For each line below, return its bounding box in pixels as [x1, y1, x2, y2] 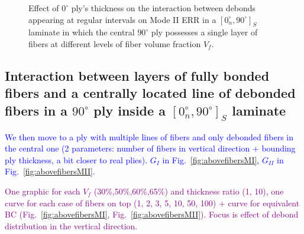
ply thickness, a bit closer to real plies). [5, 153, 148, 166]
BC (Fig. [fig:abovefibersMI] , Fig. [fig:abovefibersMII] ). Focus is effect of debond [5, 208, 299, 220]
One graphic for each [5, 184, 80, 197]
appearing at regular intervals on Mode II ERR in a [28, 13, 216, 25]
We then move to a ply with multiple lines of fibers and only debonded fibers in [5, 130, 294, 143]
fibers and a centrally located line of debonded [5, 84, 296, 102]
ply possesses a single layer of [151, 26, 258, 38]
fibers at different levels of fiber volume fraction [28, 37, 201, 50]
